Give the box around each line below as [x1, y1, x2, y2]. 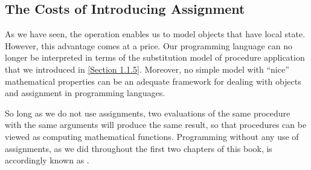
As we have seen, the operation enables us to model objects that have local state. [5, 28, 306, 40]
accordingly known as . [5, 154, 89, 166]
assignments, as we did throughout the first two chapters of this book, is [5, 142, 272, 154]
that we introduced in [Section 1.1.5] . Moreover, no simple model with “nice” [5, 62, 289, 75]
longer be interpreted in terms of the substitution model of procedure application [5, 51, 305, 64]
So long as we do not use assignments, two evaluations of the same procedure [5, 106, 290, 119]
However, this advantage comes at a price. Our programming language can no [5, 39, 292, 52]
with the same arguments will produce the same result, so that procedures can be [5, 118, 307, 131]
